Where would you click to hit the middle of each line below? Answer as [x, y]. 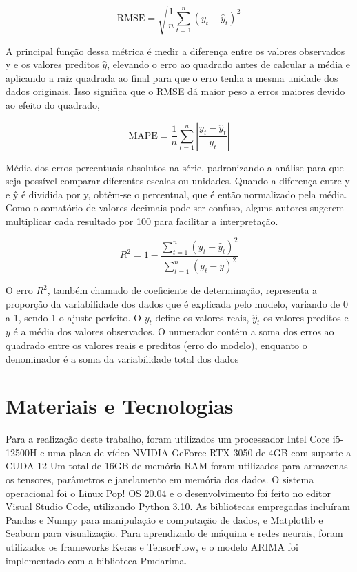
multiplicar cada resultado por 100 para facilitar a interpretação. [142, 221]
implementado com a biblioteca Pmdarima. [96, 560]
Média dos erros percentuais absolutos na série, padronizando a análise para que [175, 167]
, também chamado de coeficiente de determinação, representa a [182, 290]
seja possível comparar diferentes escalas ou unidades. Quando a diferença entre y [178, 181]
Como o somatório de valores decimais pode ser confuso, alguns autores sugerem [175, 208]
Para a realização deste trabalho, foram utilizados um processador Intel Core [168, 439]
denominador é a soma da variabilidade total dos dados [122, 358]
